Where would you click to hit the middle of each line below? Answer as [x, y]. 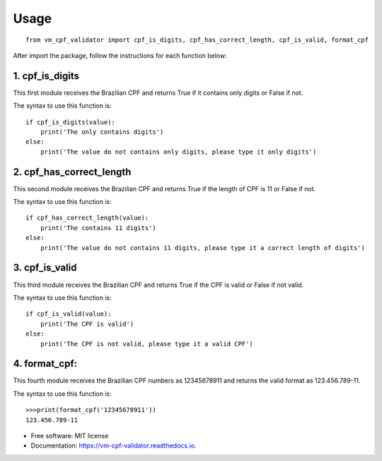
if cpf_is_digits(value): [71, 122]
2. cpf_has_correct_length [72, 172]
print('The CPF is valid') [87, 324]
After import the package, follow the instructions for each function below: [120, 55]
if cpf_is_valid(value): [69, 314]
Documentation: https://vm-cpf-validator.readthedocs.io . [114, 445]
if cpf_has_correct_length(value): [87, 218]
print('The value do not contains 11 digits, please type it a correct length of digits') [203, 247]
